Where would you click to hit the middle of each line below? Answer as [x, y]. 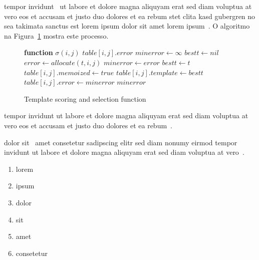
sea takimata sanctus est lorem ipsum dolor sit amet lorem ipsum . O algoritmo [127, 26]
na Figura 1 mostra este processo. [56, 35]
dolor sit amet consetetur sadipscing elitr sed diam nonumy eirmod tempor [121, 142]
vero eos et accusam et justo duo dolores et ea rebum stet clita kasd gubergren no [130, 16]
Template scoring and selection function [85, 98]
